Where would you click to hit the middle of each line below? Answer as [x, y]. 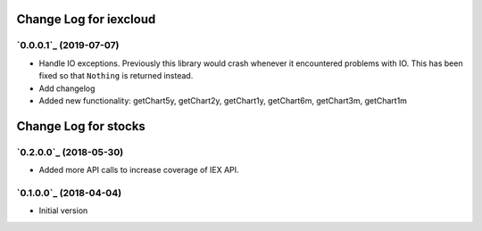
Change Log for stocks [81, 126]
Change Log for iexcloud [86, 19]
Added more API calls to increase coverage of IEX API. [139, 170]
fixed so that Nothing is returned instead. [116, 76]
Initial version [63, 210]
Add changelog [67, 88]
